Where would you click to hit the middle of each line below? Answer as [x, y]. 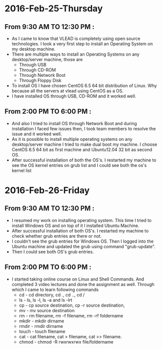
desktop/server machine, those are [47, 59]
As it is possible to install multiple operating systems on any [72, 139]
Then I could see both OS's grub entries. [53, 252]
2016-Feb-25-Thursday [54, 9]
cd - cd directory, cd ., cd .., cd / [52, 295]
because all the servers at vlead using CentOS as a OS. [67, 91]
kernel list [22, 170]
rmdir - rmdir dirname [41, 326]
